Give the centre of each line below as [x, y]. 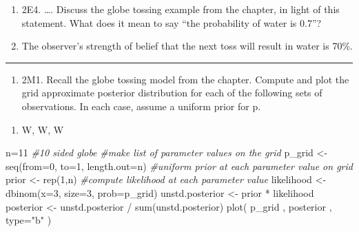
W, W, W [43, 129]
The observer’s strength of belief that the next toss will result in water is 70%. [187, 46]
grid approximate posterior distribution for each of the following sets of [172, 93]
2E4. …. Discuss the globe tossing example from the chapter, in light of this [181, 9]
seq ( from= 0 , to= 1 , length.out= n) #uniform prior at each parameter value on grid [179, 166]
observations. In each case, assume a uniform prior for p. [141, 106]
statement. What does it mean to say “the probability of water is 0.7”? [172, 22]
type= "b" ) [29, 220]
